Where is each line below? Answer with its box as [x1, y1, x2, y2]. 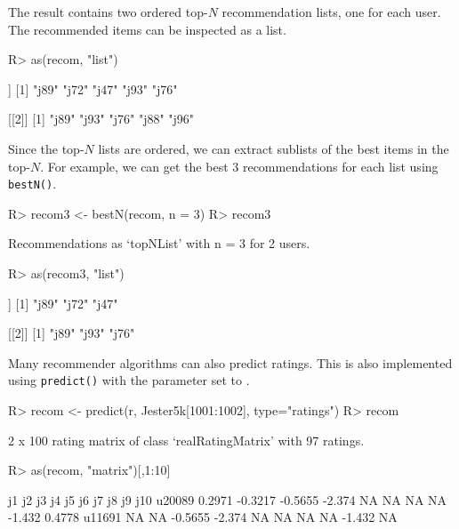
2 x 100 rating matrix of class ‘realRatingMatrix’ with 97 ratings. [8, 430, 365, 449]
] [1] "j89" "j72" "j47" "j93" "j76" [8, 79, 178, 98]
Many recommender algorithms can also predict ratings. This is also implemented [8, 353, 453, 372]
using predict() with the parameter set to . [8, 371, 250, 389]
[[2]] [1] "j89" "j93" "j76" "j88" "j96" [8, 109, 195, 128]
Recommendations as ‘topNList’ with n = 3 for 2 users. [8, 234, 310, 252]
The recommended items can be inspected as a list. [8, 20, 286, 38]
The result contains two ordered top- [8, 3, 208, 20]
